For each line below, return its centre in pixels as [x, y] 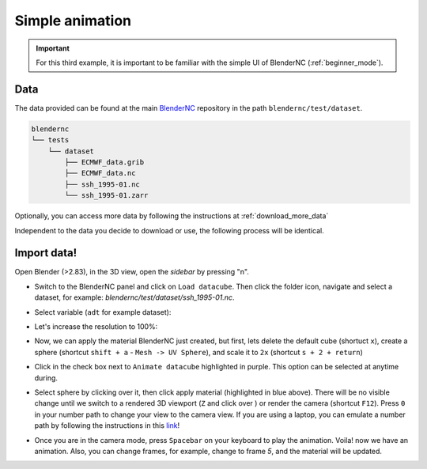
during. [46, 378]
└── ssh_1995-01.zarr [106, 195]
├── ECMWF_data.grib [104, 162]
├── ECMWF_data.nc [100, 173]
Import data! [46, 253]
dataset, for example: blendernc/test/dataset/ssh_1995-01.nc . [134, 297]
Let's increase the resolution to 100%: [96, 327]
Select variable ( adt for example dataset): [103, 312]
